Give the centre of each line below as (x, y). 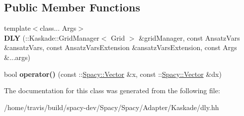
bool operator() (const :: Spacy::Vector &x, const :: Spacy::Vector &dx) (113, 74)
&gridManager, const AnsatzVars (189, 37)
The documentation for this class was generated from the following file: (112, 90)
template (17, 28)
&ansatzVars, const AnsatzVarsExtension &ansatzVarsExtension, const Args (121, 47)
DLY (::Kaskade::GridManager (52, 37)
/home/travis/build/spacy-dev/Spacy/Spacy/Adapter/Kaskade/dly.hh (112, 107)
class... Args (58, 28)
